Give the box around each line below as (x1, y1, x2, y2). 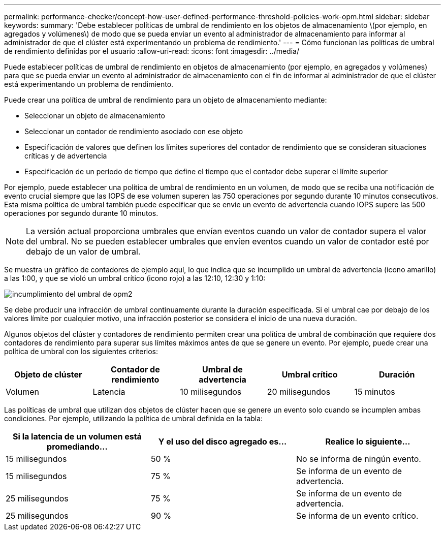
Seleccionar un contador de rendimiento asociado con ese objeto (24, 127, 243, 136)
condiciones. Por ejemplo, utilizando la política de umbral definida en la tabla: (4, 414, 263, 423)
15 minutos (354, 387, 395, 397)
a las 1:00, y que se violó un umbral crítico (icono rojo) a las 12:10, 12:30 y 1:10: (4, 274, 266, 282)
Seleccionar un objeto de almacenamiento (24, 111, 165, 120)
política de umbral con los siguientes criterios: (4, 347, 158, 356)
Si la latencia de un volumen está (13, 431, 142, 442)
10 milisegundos (180, 387, 242, 397)
